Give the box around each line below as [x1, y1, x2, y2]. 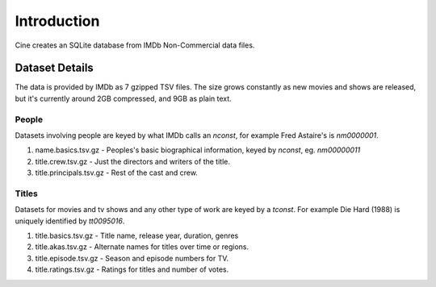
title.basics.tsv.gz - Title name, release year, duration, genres [35, 231, 239, 241]
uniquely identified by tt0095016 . [15, 216, 125, 226]
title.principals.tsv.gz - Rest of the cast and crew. [35, 168, 198, 177]
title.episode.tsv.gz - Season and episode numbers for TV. [35, 253, 229, 263]
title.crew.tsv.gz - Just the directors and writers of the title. [35, 156, 230, 166]
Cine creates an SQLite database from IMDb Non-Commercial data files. [15, 40, 255, 50]
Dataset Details [15, 61, 94, 75]
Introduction [15, 12, 100, 30]
